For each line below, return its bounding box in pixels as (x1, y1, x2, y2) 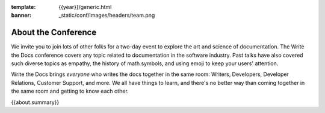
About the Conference (11, 28, 97, 38)
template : (11, 4, 36, 10)
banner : (11, 12, 32, 19)
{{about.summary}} (11, 99, 60, 106)
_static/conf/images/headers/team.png (58, 12, 155, 19)
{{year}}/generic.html (58, 4, 112, 10)
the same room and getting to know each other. (11, 87, 129, 95)
